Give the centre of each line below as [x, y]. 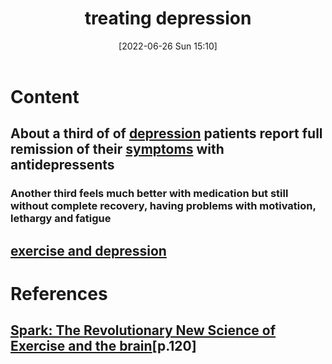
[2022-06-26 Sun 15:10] [168, 46]
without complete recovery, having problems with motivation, [163, 206]
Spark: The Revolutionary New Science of [143, 330]
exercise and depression [88, 250]
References [59, 293]
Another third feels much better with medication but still [149, 194]
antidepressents [62, 165]
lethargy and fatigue [61, 219]
